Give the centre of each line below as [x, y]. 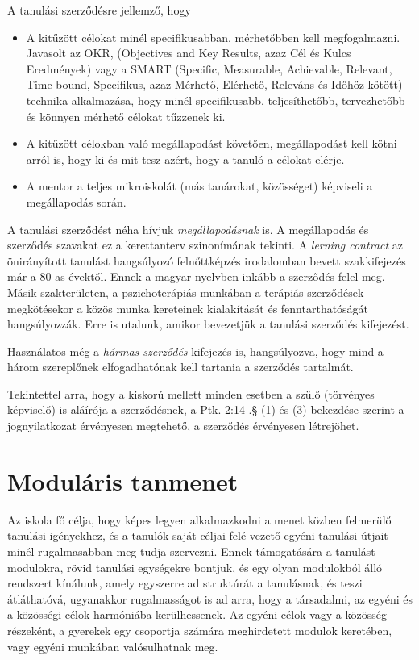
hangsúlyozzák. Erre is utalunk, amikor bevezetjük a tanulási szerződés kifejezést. [208, 324]
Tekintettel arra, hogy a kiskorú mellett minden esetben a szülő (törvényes [191, 393]
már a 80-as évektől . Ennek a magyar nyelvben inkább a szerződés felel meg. [196, 276]
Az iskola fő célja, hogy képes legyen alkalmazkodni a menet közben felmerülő [199, 519]
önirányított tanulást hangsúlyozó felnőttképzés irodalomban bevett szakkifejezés [207, 260]
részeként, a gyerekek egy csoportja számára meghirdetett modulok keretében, [200, 630]
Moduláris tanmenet [123, 480]
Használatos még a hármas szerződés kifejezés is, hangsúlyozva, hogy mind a [195, 351]
